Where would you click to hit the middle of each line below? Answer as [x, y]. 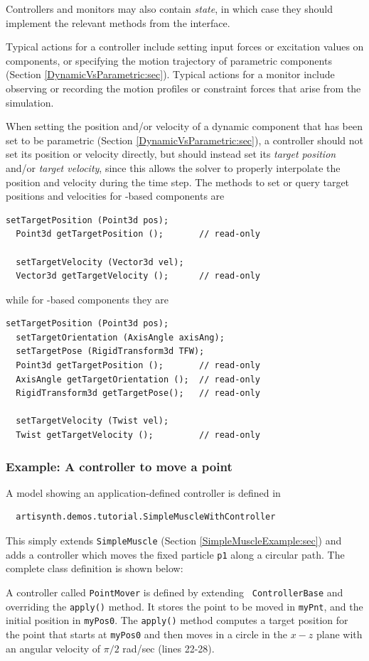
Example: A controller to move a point [119, 466]
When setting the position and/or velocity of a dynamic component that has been [184, 126]
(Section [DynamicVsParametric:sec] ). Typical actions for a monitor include [170, 74]
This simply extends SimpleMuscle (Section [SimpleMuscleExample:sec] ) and [174, 541]
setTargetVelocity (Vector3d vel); [100, 262]
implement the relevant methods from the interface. [118, 22]
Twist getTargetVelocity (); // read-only [138, 435]
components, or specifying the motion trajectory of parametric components [169, 60]
